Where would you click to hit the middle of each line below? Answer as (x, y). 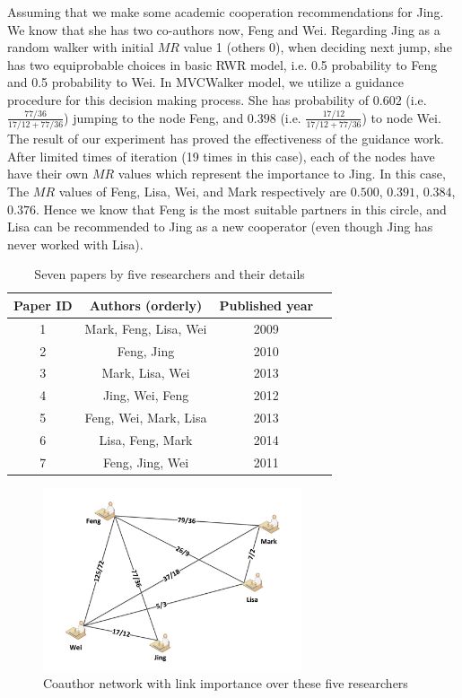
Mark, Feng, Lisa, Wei (146, 328)
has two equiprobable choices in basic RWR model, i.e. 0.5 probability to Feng (222, 64)
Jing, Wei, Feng (146, 395)
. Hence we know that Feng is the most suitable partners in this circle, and (241, 209)
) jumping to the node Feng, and (154, 117)
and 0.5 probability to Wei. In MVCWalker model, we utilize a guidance (205, 82)
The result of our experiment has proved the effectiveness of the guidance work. (226, 139)
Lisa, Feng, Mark (146, 440)
